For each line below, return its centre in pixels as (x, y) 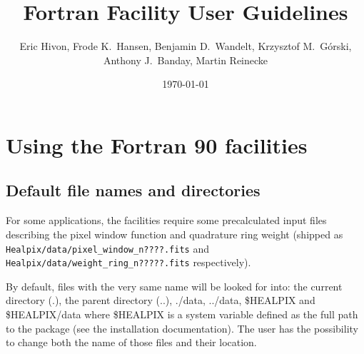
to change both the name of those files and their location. (131, 342)
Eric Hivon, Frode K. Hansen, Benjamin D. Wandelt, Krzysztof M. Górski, (186, 46)
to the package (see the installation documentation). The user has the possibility (182, 328)
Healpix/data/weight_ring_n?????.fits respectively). (128, 262)
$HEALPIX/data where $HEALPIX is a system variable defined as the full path (182, 314)
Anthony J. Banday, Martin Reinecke (186, 60)
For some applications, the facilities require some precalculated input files (166, 220)
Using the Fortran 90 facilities (157, 145)
